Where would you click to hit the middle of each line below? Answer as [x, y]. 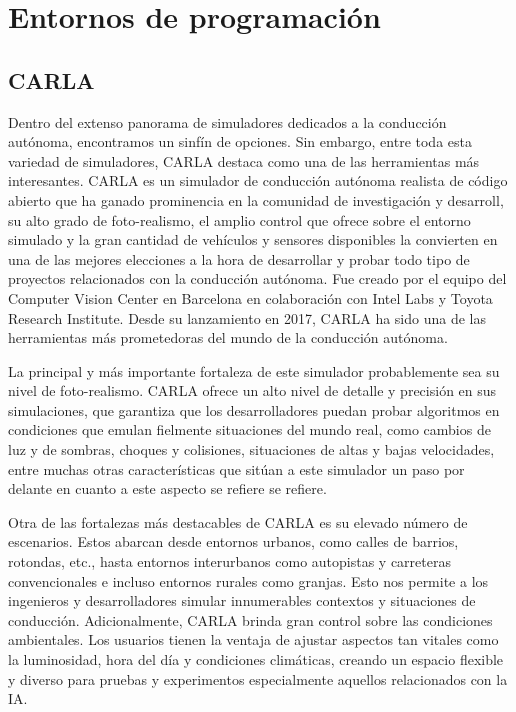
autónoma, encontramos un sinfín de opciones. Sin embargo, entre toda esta [240, 141]
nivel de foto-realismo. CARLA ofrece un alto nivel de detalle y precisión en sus [252, 390]
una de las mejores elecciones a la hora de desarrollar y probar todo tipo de [239, 258]
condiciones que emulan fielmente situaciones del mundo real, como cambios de [249, 429]
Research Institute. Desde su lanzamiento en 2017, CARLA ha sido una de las [247, 317]
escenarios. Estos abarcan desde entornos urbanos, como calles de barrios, [233, 541]
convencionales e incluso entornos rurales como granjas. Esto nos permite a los [248, 580]
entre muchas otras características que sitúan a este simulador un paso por [236, 468]
